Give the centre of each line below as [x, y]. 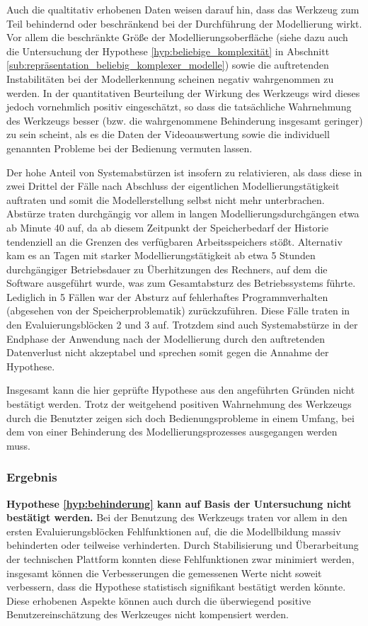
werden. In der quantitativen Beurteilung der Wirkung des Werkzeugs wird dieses [183, 92]
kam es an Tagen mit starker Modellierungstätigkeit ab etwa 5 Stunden [161, 255]
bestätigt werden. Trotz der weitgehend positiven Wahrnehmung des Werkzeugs [179, 404]
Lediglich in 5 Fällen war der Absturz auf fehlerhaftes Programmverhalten [167, 296]
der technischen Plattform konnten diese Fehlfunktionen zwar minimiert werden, [180, 559]
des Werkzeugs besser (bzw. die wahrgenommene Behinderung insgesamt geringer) [185, 120]
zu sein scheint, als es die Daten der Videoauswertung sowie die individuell [168, 134]
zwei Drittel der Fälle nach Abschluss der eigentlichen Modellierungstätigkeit [173, 186]
